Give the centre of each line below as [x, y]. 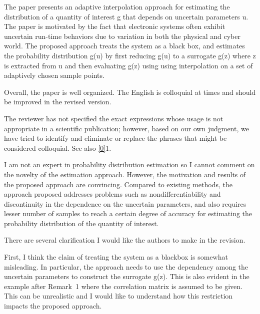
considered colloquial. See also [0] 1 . [58, 148]
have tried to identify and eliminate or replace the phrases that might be [115, 138]
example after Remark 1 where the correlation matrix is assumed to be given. [123, 286]
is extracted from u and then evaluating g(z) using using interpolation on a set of [128, 65]
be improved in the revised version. [58, 102]
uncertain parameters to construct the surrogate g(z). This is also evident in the [127, 276]
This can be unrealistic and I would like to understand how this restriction [118, 296]
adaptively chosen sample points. [54, 75]
